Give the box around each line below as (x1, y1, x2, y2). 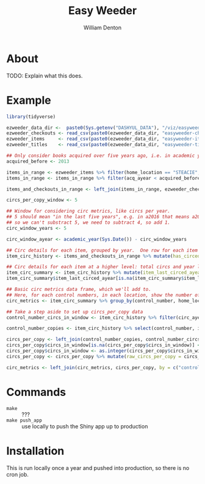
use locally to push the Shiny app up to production (21, 422, 148, 430)
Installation (6, 444, 65, 458)
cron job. (6, 471, 29, 478)
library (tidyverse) (6, 114, 56, 120)
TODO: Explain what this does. (6, 71, 83, 79)
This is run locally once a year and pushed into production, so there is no (6, 464, 190, 471)
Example (6, 93, 51, 107)
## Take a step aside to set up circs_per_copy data (6, 309, 143, 315)
